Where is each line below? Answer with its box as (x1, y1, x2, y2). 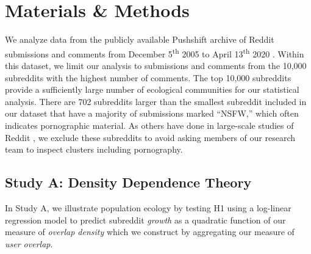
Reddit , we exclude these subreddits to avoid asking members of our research (5, 131, 296, 143)
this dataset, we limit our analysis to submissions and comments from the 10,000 (5, 59, 307, 71)
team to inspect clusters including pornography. (5, 143, 183, 156)
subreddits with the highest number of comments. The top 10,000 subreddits (5, 71, 291, 84)
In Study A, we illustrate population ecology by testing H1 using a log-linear (5, 201, 291, 214)
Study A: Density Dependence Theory (5, 173, 252, 192)
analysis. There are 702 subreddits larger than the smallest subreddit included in (5, 95, 307, 107)
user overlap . (5, 237, 53, 250)
